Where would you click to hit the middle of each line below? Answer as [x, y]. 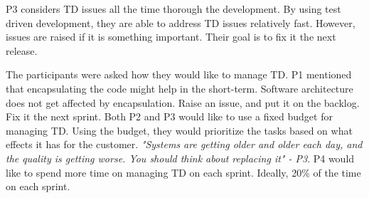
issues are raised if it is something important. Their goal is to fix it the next [171, 37]
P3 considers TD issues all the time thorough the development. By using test [173, 9]
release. [22, 50]
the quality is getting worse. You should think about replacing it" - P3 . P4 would [180, 158]
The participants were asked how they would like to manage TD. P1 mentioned [179, 74]
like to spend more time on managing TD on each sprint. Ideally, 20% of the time [183, 172]
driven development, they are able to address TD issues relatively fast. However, [181, 22]
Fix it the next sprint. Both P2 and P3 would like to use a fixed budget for [169, 116]
